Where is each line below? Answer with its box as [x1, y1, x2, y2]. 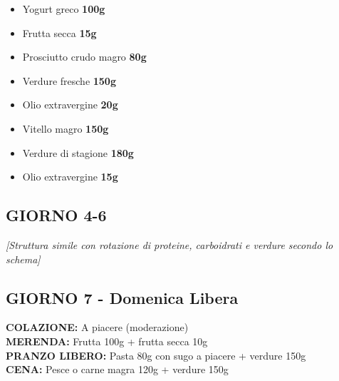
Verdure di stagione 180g [22, 145, 134, 160]
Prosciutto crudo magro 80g [22, 49, 147, 64]
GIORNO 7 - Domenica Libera [6, 286, 239, 308]
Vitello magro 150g [22, 121, 109, 136]
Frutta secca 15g [22, 25, 97, 40]
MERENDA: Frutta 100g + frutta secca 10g [6, 333, 208, 348]
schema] [6, 251, 41, 266]
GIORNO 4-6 [6, 204, 107, 226]
